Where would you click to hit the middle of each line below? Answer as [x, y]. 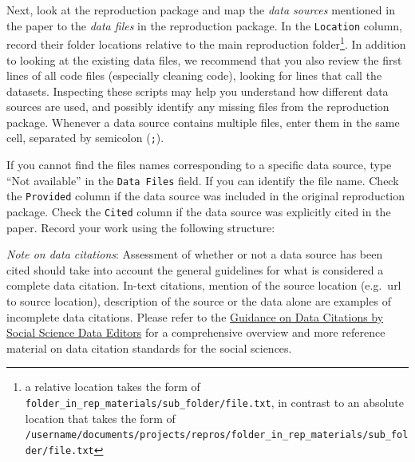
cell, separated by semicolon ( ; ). [85, 138]
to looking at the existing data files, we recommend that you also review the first [204, 59]
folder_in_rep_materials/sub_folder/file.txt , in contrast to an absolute [214, 403]
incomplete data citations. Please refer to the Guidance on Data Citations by [195, 316]
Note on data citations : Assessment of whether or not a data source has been [195, 254]
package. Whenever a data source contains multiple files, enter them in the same [203, 122]
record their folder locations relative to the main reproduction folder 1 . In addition [206, 43]
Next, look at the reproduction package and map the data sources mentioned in [201, 10]
